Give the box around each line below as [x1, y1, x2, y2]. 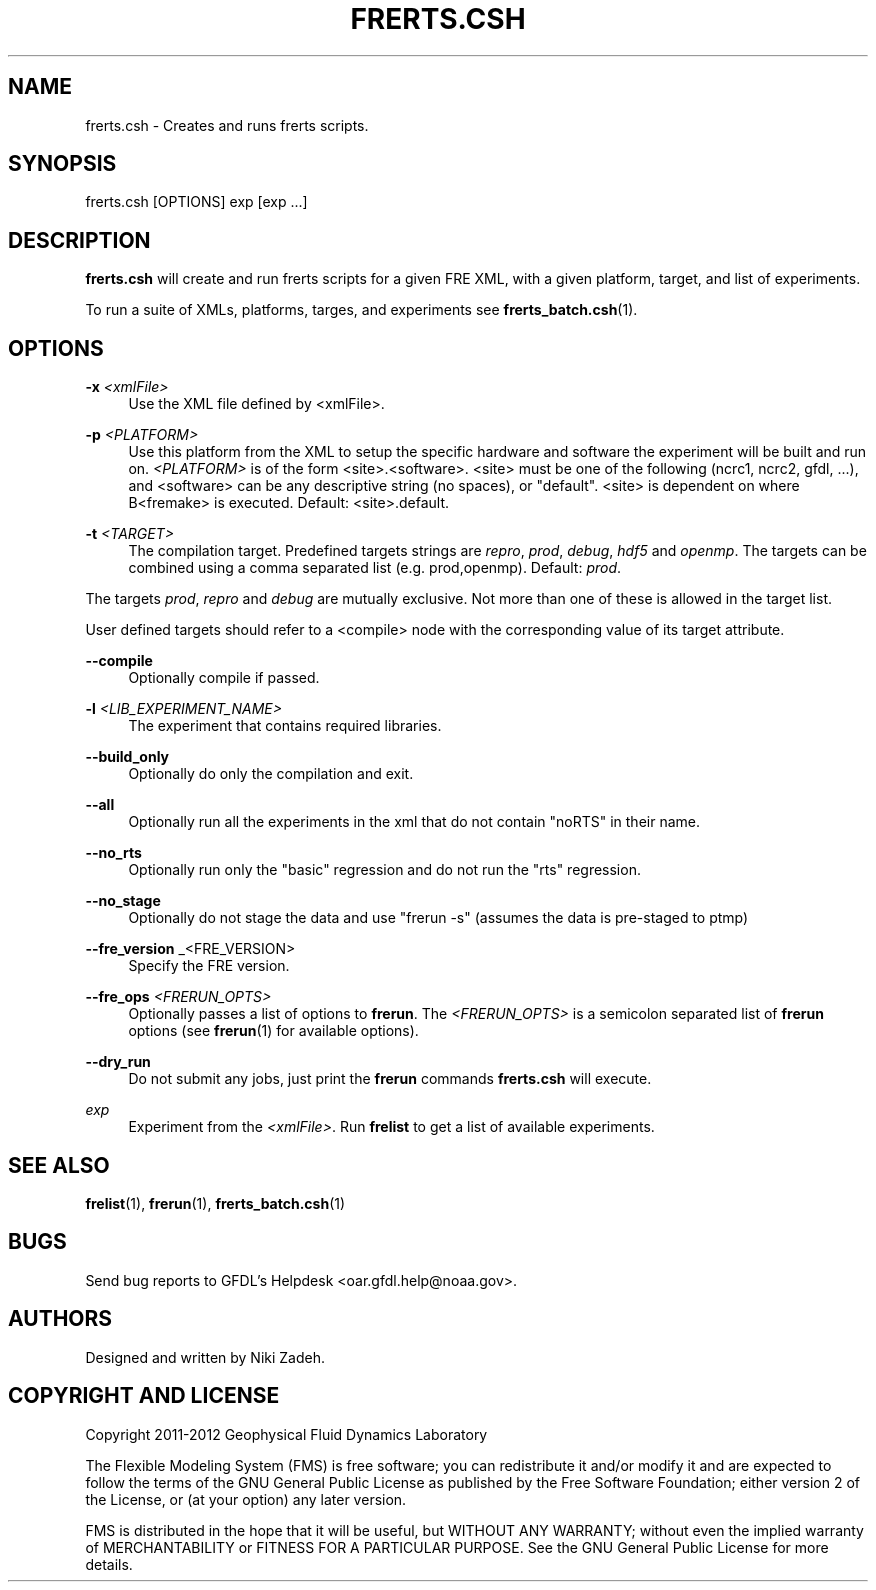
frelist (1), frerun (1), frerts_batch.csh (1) [85, 1194, 346, 1212]
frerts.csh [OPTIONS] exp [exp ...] [85, 193, 308, 211]
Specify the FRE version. [128, 957, 290, 975]
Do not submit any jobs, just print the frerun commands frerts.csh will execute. [128, 1070, 652, 1088]
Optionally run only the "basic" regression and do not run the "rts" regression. [128, 861, 641, 879]
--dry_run [85, 1053, 151, 1071]
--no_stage [85, 892, 161, 910]
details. [85, 1555, 133, 1573]
